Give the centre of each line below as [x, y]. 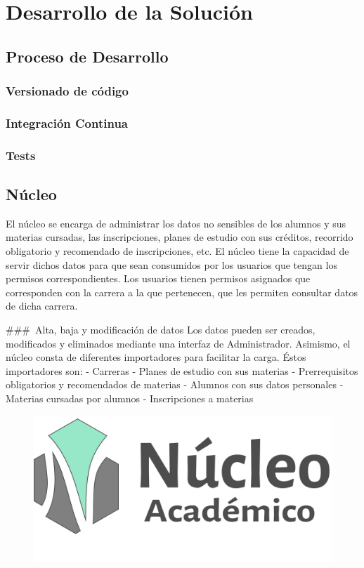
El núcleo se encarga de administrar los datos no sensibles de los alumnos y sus [176, 223]
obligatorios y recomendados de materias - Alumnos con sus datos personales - [175, 384]
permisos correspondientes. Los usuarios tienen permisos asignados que [158, 278]
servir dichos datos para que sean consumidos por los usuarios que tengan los [171, 264]
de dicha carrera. [42, 306]
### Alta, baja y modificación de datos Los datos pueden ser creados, [161, 330]
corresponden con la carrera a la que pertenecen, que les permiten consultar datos [182, 292]
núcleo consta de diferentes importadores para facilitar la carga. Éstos [156, 357]
